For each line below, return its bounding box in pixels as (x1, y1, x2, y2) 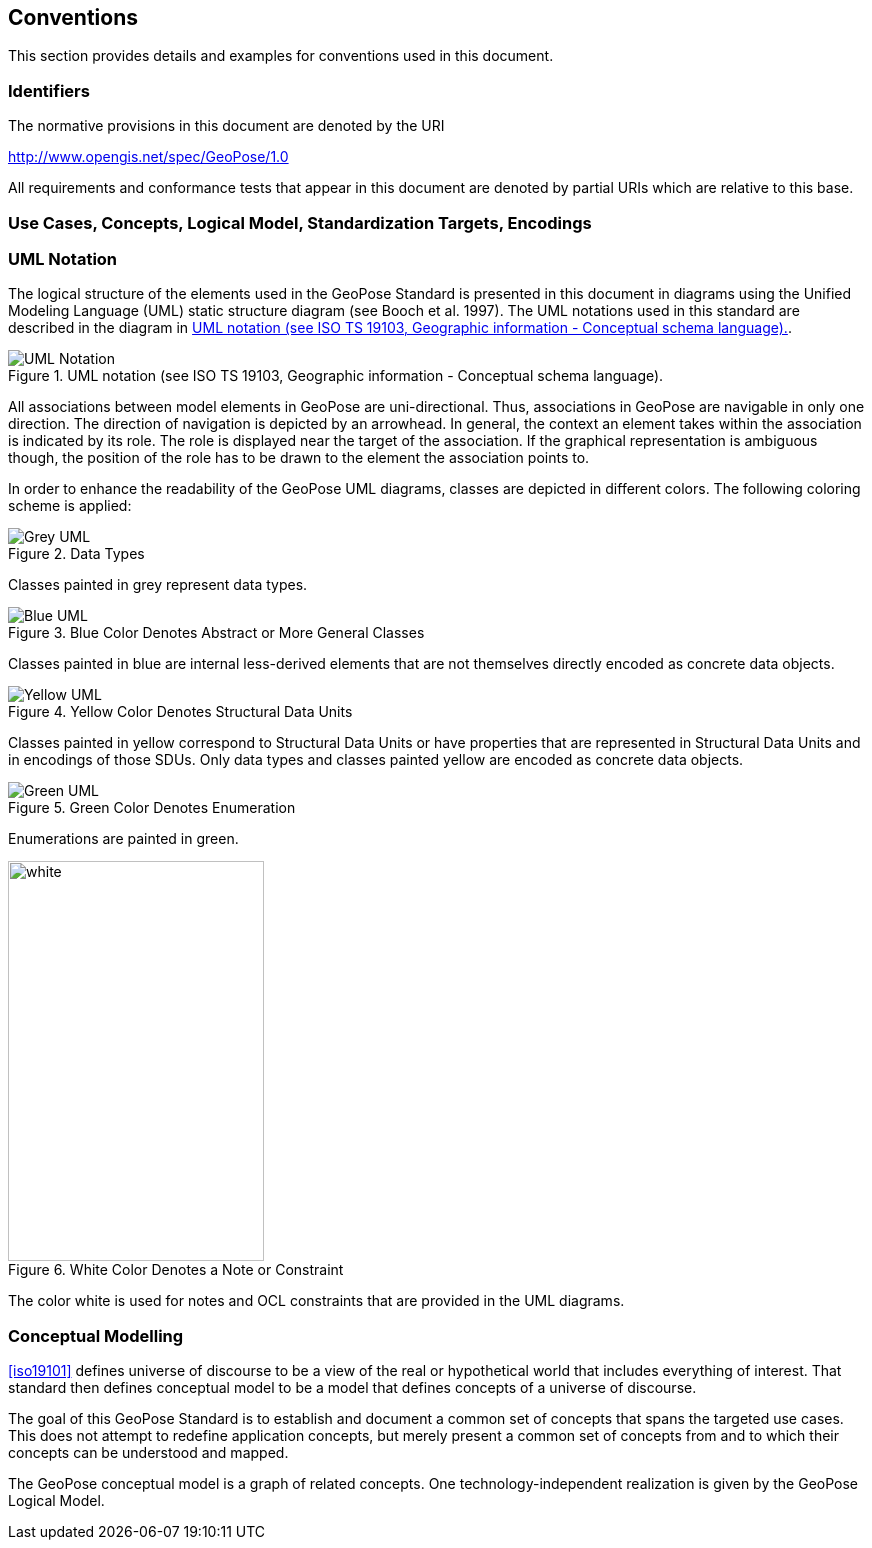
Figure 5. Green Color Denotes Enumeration (8, 799, 296, 817)
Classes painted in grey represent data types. (8, 576, 308, 594)
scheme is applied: (8, 497, 132, 515)
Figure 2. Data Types (8, 545, 145, 563)
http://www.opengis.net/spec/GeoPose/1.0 (8, 148, 289, 166)
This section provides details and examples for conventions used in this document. (8, 47, 554, 65)
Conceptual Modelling (8, 1325, 184, 1346)
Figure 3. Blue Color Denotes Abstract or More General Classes (8, 624, 425, 642)
